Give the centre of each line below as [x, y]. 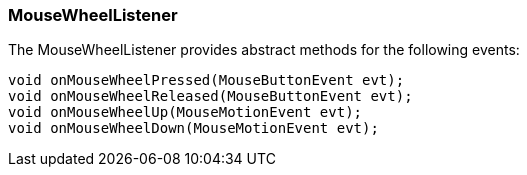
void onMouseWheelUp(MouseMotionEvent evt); [185, 112]
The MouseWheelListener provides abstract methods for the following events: [264, 50]
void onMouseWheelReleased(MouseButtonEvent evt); [210, 96]
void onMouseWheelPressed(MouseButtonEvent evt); [206, 80]
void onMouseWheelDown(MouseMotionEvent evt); [193, 128]
